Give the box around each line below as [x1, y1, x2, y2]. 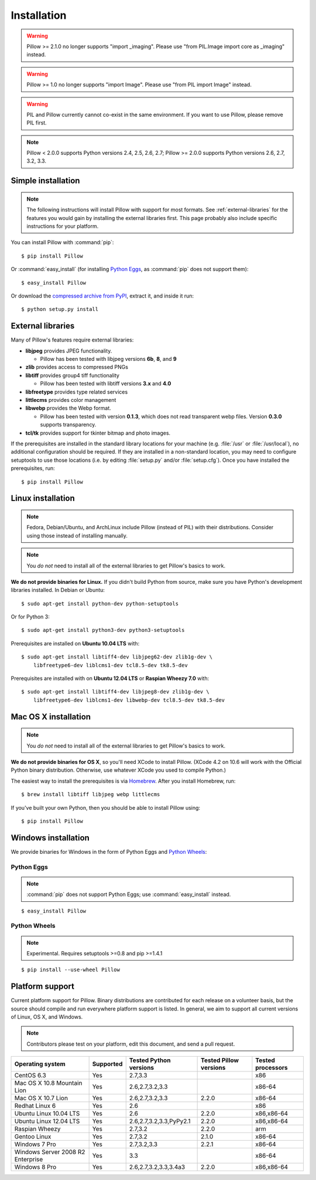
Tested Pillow [201, 1056, 239, 1064]
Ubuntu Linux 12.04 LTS [14, 1117, 80, 1125]
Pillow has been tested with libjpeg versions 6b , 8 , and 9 [40, 356, 177, 363]
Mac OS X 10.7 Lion [14, 1094, 68, 1103]
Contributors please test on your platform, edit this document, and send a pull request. [26, 1040, 235, 1047]
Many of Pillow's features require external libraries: [11, 336, 134, 343]
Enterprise [14, 1155, 43, 1164]
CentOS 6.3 [14, 1071, 46, 1080]
